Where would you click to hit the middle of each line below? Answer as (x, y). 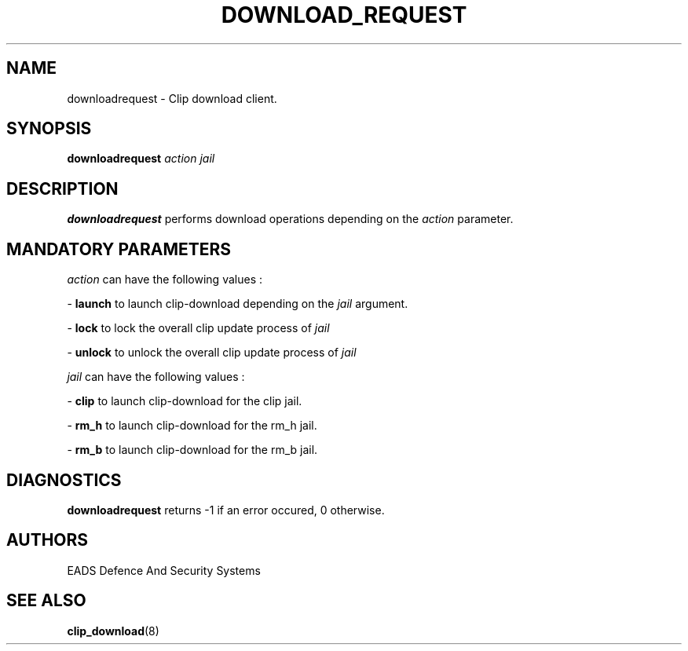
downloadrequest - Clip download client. (172, 98)
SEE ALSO (46, 601)
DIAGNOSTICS (64, 480)
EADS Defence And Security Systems (164, 570)
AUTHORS (48, 540)
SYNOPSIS (49, 129)
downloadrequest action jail (141, 159)
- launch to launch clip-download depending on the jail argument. (238, 304)
